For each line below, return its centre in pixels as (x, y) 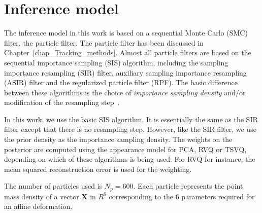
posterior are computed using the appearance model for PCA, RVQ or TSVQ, (125, 149)
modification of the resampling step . (62, 102)
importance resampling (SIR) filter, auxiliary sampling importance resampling (125, 72)
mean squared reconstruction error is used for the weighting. (98, 169)
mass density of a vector (42, 196)
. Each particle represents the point (188, 186)
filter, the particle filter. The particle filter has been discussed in (104, 42)
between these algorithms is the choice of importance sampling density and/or (125, 92)
